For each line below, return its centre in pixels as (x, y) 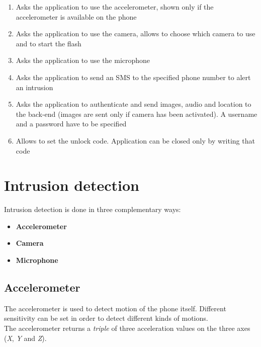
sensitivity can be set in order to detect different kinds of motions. (106, 318)
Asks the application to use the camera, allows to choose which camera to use (136, 33)
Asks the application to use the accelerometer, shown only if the (115, 7)
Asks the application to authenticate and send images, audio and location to (134, 104)
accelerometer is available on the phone (76, 16)
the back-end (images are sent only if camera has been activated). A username (137, 114)
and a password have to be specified (71, 124)
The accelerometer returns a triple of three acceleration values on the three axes (127, 328)
